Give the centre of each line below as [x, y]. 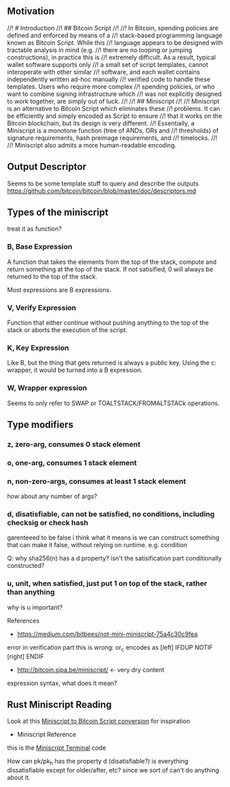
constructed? [26, 566]
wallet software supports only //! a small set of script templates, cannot [108, 64]
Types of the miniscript [58, 213]
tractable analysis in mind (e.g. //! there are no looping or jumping [100, 50]
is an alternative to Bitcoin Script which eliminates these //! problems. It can [114, 108]
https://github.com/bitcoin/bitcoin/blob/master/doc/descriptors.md [102, 191]
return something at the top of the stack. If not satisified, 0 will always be [110, 269]
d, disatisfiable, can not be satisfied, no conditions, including [111, 514]
